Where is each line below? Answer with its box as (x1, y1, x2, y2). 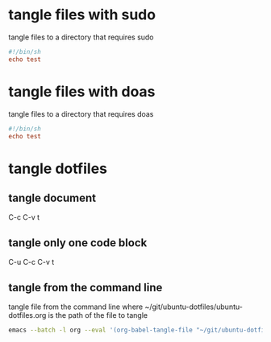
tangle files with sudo (8, 6, 156, 24)
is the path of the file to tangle (48, 311, 148, 319)
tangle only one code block (8, 236, 148, 249)
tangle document (8, 191, 97, 204)
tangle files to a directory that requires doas (8, 109, 154, 118)
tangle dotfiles (8, 159, 107, 178)
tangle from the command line (8, 280, 163, 295)
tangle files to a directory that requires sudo (8, 32, 155, 42)
